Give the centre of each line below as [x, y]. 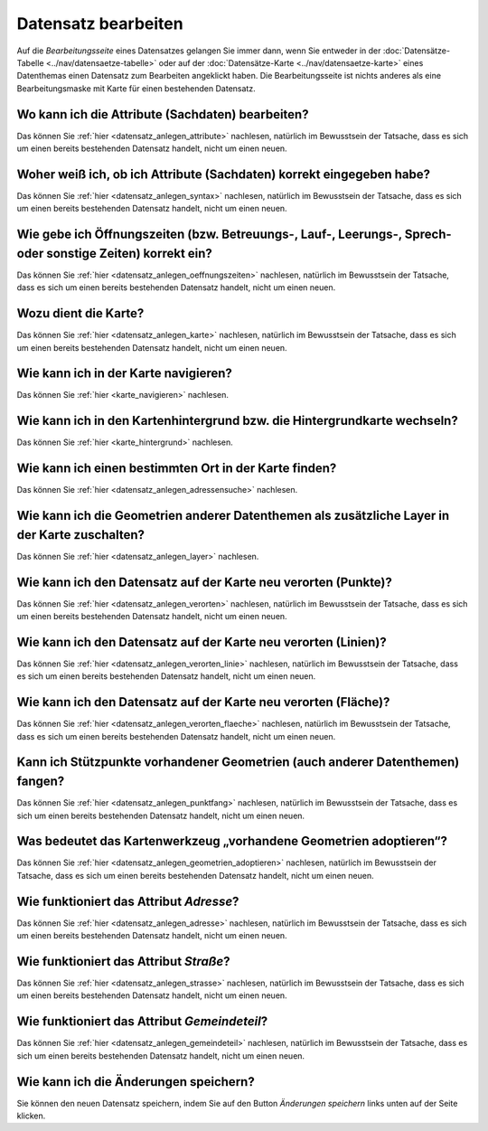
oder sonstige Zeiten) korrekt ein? [114, 253]
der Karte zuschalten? [80, 535]
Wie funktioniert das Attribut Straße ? [123, 961]
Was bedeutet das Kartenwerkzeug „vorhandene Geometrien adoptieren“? [232, 841]
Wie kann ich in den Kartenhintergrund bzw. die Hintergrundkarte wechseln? [237, 421]
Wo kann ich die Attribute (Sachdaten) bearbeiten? [163, 114]
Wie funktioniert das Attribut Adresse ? [128, 901]
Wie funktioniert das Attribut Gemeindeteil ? [142, 1022]
